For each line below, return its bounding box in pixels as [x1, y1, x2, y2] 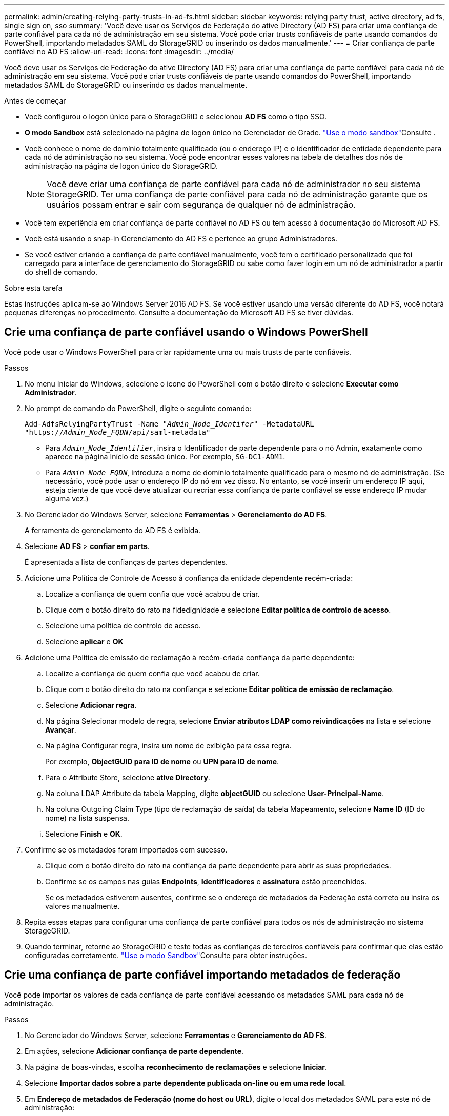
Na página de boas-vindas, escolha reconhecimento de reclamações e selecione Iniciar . [25, 1062, 328, 1071]
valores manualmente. [45, 901, 120, 910]
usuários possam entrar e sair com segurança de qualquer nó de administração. [47, 199, 356, 210]
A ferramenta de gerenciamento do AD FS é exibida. [25, 525, 201, 535]
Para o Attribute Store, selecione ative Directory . [45, 773, 210, 782]
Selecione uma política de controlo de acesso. [45, 621, 201, 630]
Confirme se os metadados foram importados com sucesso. [25, 845, 228, 854]
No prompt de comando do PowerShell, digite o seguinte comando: [25, 403, 252, 413]
